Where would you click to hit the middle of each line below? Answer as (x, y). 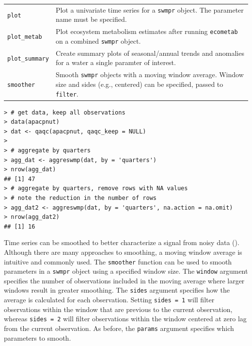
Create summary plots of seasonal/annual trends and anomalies (150, 53)
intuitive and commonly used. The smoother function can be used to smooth (118, 261)
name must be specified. (91, 19)
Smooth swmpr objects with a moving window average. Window (150, 74)
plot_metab (25, 37)
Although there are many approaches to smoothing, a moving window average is (123, 252)
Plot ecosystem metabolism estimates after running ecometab (147, 31)
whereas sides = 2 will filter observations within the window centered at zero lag (125, 319)
